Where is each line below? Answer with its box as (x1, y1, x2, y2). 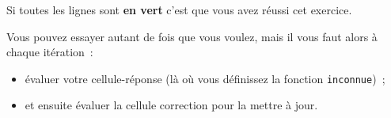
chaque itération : (6, 44, 93, 60)
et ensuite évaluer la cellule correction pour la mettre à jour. (25, 97, 318, 113)
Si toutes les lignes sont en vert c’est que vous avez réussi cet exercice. (6, 2, 352, 17)
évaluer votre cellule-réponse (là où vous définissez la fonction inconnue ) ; (25, 70, 385, 86)
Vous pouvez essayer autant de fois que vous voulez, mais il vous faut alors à (6, 28, 378, 44)
